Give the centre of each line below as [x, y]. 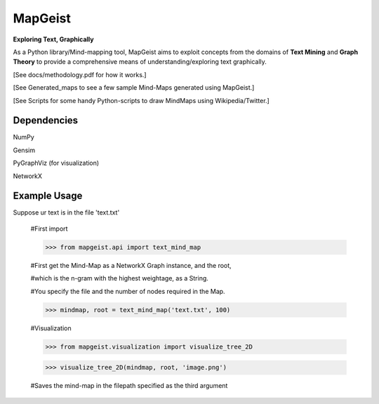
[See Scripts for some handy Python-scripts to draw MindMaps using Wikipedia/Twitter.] [141, 100]
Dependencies [46, 120]
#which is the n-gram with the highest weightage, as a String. [119, 278]
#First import [49, 229]
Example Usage [48, 196]
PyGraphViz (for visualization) [56, 163]
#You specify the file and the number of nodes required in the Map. [128, 291]
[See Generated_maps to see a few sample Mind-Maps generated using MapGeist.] [134, 88]
